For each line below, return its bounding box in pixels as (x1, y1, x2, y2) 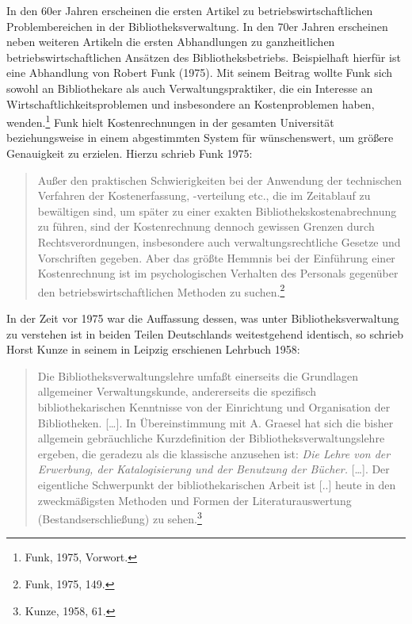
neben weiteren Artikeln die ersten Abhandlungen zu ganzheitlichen (6, 33, 335, 50)
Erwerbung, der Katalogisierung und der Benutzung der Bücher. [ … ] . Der (37, 461, 390, 477)
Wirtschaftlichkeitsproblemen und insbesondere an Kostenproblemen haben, (6, 95, 375, 112)
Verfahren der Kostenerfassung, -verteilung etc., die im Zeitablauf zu (37, 187, 371, 204)
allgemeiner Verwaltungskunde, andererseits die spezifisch (37, 383, 317, 400)
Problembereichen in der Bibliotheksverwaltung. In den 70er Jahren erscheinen (6, 17, 388, 34)
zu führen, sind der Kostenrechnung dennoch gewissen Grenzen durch (37, 218, 375, 235)
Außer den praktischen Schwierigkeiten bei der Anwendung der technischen (37, 171, 402, 188)
